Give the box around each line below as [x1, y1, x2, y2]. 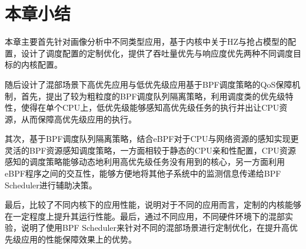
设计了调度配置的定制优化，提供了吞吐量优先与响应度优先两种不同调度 [21, 47, 293, 59]
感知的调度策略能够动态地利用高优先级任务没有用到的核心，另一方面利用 [5, 155, 285, 168]
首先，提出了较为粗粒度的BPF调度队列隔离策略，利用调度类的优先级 [21, 89, 285, 102]
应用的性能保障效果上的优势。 [21, 233, 137, 245]
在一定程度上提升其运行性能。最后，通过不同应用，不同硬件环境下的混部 [5, 210, 285, 222]
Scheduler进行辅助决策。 [5, 178, 97, 191]
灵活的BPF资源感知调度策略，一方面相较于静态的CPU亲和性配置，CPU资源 [5, 144, 296, 156]
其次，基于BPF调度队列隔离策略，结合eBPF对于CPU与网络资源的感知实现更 [5, 132, 299, 145]
